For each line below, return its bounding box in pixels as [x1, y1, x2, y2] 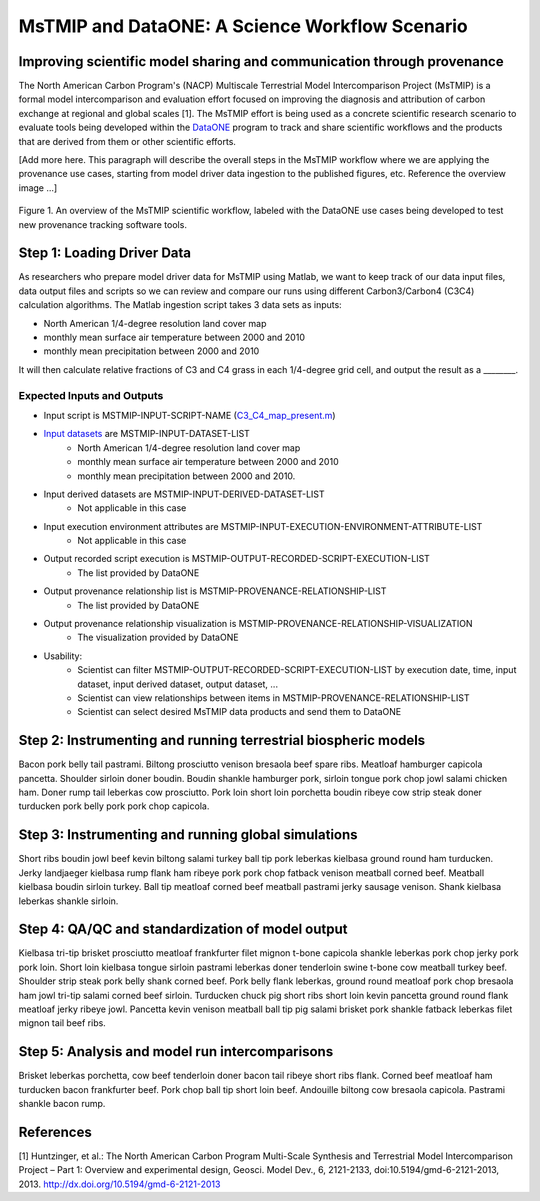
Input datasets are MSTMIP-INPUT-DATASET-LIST [43, 428, 250, 440]
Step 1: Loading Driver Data [18, 245, 192, 262]
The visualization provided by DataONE [77, 631, 239, 644]
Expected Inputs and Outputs [18, 388, 164, 402]
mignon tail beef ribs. [18, 1017, 107, 1029]
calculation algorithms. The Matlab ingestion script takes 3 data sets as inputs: [18, 299, 342, 311]
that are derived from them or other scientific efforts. [18, 135, 237, 147]
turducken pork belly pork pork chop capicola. [18, 800, 210, 812]
